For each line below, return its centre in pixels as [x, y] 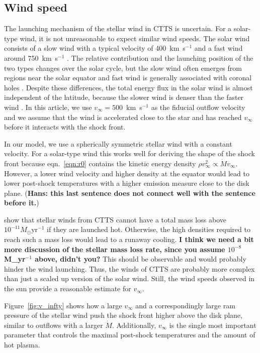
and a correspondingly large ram [185, 305]
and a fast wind [219, 48]
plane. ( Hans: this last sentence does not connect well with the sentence [130, 193]
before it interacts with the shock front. [65, 127]
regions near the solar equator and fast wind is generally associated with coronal [128, 78]
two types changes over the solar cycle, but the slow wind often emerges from [123, 68]
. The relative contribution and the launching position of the [160, 57]
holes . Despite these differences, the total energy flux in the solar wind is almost [128, 87]
